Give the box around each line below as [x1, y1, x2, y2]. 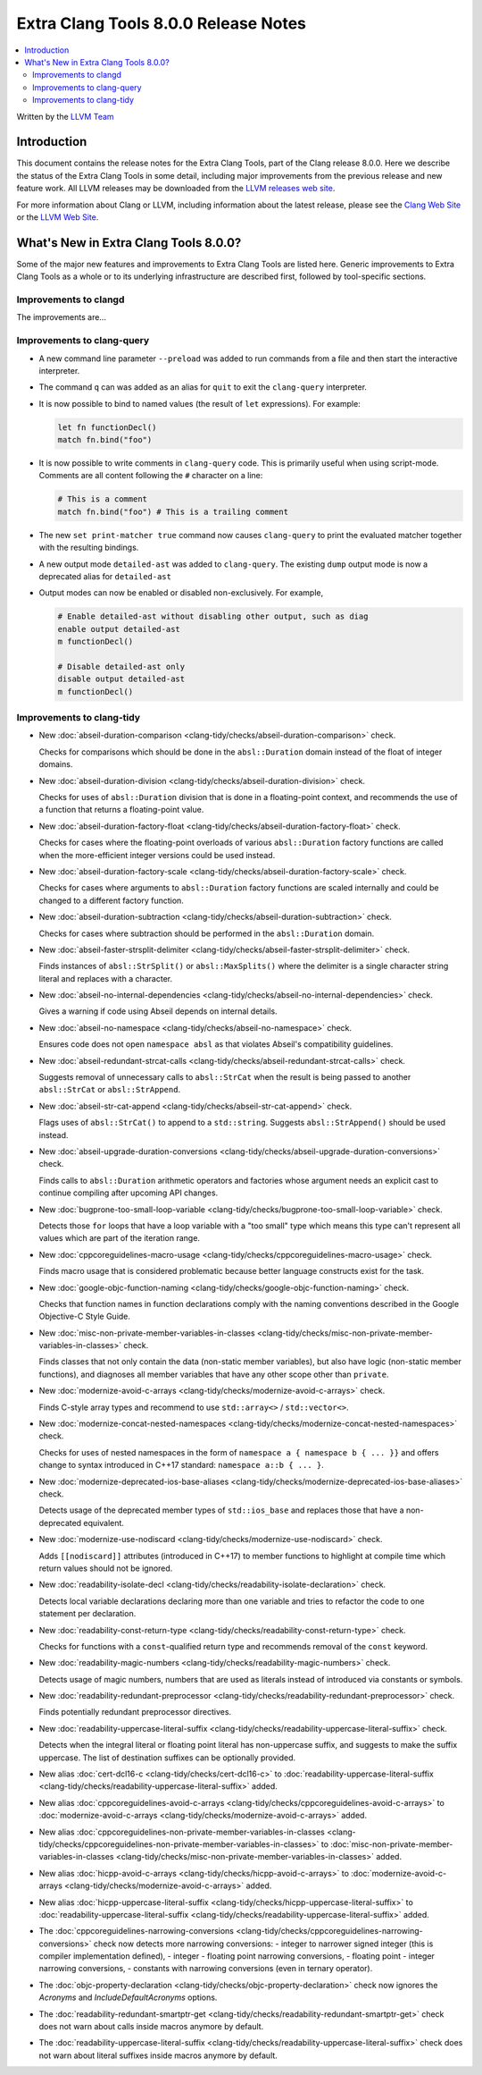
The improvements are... [16, 312, 107, 323]
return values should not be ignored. [38, 1563, 173, 1573]
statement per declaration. [38, 1608, 137, 1619]
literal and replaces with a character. [38, 973, 173, 983]
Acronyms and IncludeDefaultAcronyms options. [38, 1992, 218, 2003]
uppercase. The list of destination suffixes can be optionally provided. [38, 1752, 296, 1763]
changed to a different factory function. [38, 895, 185, 906]
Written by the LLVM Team [16, 111, 115, 122]
